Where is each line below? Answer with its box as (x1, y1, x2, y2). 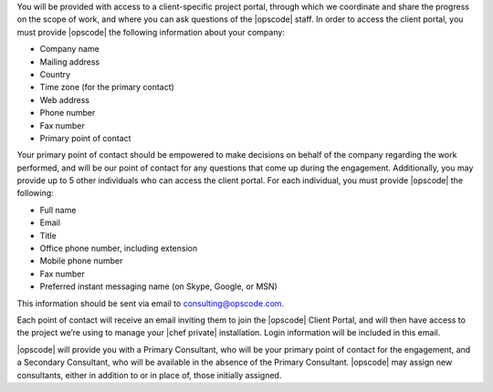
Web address (39, 94, 90, 105)
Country (39, 68, 71, 79)
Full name (39, 204, 77, 215)
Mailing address (39, 56, 100, 67)
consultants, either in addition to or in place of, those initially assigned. (16, 369, 282, 380)
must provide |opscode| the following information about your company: (16, 26, 285, 37)
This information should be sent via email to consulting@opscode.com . (16, 297, 285, 309)
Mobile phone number (39, 255, 123, 266)
